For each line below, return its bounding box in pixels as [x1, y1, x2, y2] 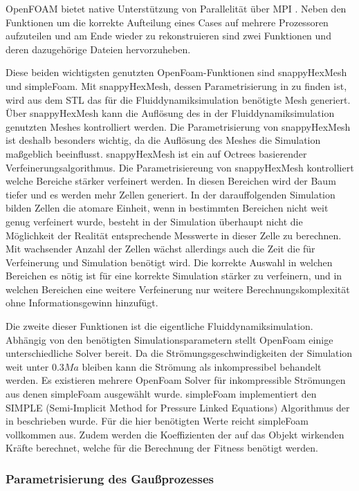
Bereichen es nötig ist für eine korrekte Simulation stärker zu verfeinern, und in [6, 268, 342, 283]
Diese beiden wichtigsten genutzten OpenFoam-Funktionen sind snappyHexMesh [6, 65, 347, 80]
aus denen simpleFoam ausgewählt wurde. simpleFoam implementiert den [6, 387, 317, 401]
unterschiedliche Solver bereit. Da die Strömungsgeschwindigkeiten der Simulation [6, 346, 353, 360]
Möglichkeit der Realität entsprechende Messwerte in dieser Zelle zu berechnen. [6, 228, 342, 242]
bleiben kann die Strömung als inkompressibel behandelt [82, 359, 322, 373]
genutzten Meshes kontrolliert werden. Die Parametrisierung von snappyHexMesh [6, 119, 351, 133]
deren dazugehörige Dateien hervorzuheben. [6, 41, 191, 56]
